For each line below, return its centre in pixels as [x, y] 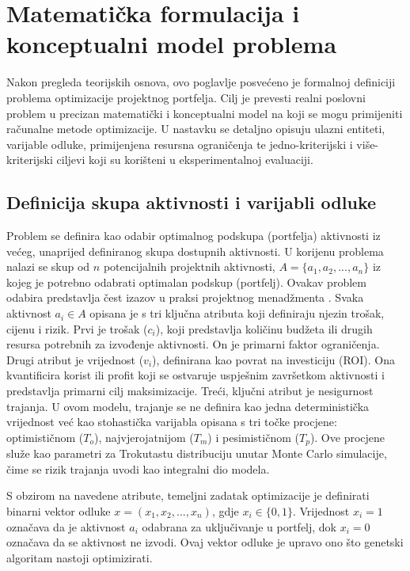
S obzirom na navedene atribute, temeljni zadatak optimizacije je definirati [188, 495]
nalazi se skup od [48, 266]
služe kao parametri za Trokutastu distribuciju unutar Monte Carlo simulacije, [197, 453]
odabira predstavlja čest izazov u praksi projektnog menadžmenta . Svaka [185, 297]
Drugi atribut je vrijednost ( [75, 359]
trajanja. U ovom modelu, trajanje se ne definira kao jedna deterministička [188, 406]
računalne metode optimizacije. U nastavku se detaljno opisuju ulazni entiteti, [196, 129]
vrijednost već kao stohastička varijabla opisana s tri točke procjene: [172, 422]
